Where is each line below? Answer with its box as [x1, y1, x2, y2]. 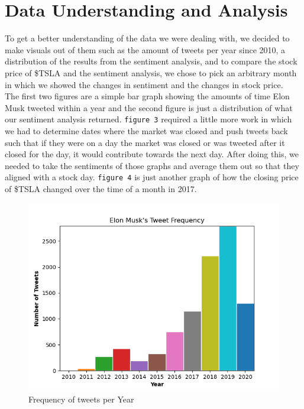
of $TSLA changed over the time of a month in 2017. [5, 182, 197, 194]
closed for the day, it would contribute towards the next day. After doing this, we [5, 148, 299, 160]
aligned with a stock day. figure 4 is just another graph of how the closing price [5, 171, 299, 183]
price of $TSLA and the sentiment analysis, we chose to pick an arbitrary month [5, 66, 297, 79]
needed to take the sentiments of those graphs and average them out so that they [5, 159, 299, 171]
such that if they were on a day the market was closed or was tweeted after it [5, 136, 285, 148]
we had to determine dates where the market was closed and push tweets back [5, 124, 288, 137]
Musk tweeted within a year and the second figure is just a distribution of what [5, 101, 293, 113]
